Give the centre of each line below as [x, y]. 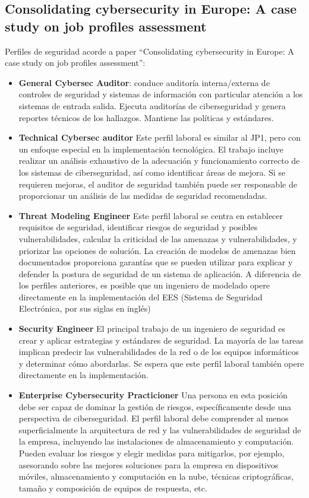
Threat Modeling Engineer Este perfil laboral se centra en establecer [151, 215]
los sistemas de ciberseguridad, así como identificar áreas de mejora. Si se [152, 172]
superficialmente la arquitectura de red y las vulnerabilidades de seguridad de [160, 429]
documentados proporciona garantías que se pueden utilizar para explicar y [156, 262]
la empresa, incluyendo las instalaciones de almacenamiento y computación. [156, 441]
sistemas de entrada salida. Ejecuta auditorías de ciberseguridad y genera [152, 105]
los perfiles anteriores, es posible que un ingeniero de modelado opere [144, 285]
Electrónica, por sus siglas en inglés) [85, 308]
